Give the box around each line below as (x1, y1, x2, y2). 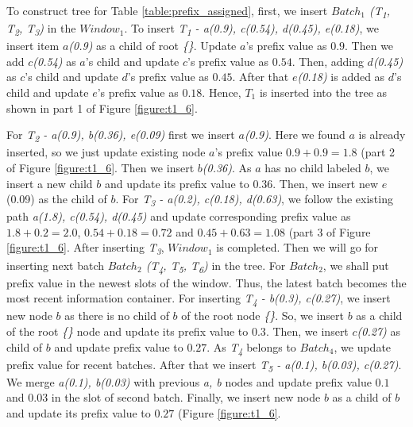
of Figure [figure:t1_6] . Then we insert (6, 159, 195, 175)
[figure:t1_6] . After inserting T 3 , (6, 239, 164, 258)
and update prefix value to (54, 338, 183, 355)
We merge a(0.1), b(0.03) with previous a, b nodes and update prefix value (6, 373, 372, 390)
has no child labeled (264, 159, 361, 175)
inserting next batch (6, 256, 105, 273)
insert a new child (6, 175, 93, 191)
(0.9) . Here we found (244, 126, 345, 143)
